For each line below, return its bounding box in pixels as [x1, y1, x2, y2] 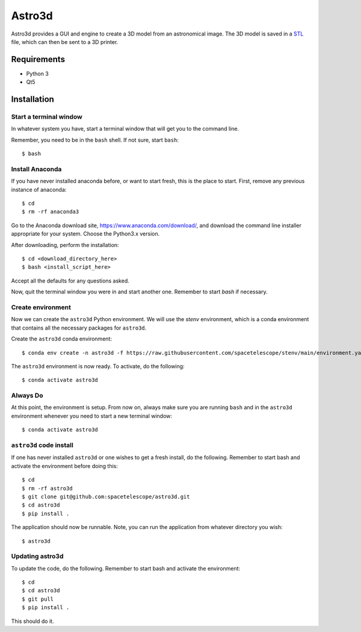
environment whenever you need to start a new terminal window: [11, 412, 173, 419]
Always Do [11, 392, 43, 400]
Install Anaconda [11, 164, 62, 173]
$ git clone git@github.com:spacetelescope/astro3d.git [22, 493, 190, 500]
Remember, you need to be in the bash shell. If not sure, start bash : [11, 136, 179, 143]
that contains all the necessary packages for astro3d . [11, 324, 147, 331]
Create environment [11, 303, 72, 311]
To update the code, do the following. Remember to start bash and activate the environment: [11, 565, 241, 572]
